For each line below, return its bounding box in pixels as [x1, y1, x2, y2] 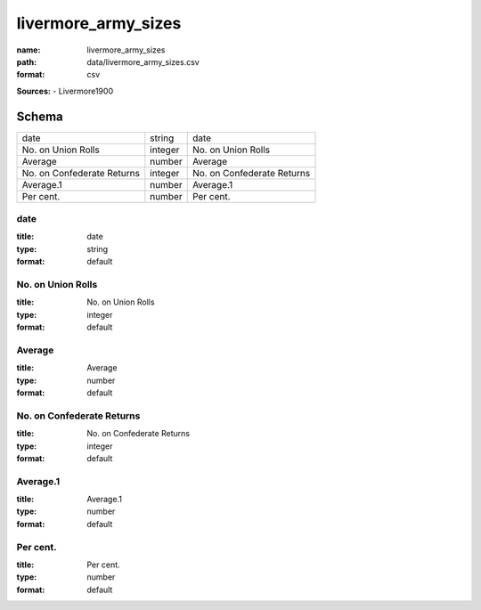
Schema [16, 109, 64, 124]
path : [16, 56, 37, 67]
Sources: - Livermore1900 [16, 85, 114, 96]
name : [16, 45, 41, 55]
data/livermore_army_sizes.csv [86, 56, 200, 67]
